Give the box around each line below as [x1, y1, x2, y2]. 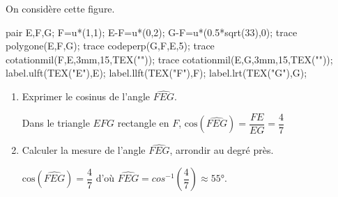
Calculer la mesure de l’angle [22, 143, 146, 157]
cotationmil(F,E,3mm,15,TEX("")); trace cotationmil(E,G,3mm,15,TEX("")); [6, 52, 333, 66]
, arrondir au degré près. [169, 143, 274, 157]
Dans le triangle [22, 116, 90, 130]
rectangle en [117, 116, 169, 130]
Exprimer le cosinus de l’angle [22, 89, 151, 104]
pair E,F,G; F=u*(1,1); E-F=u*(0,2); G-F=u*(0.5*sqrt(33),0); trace [6, 24, 298, 39]
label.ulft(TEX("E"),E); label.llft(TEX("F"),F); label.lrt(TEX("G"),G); [6, 65, 307, 80]
